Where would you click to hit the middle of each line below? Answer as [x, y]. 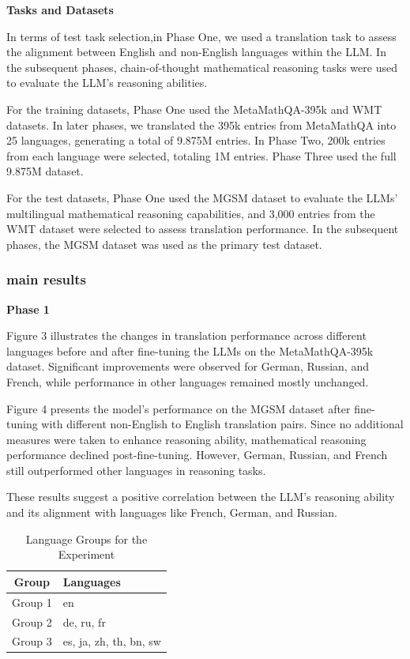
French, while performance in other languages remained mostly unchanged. [188, 381]
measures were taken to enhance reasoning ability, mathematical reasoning [186, 439]
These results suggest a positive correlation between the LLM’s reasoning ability [201, 497]
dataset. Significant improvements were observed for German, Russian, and [188, 366]
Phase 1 [28, 309]
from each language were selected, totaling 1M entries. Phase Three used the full [201, 155]
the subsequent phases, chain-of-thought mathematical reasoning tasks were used [202, 67]
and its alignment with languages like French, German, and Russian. [172, 512]
